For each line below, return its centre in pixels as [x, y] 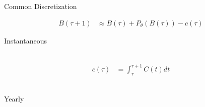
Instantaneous [25, 40]
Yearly [14, 98]
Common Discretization [41, 6]
